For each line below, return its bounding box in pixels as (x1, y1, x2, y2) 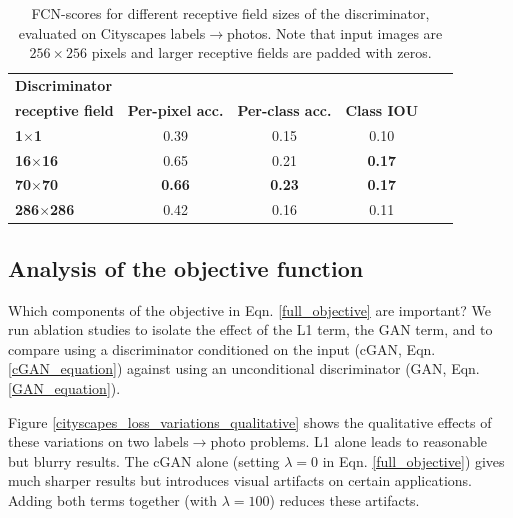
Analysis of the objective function (8, 252, 364, 283)
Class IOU (345, 99, 419, 120)
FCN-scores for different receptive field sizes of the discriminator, (31, 3, 430, 23)
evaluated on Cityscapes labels (18, 22, 206, 43)
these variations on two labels (8, 431, 189, 452)
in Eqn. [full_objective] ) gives (322, 450, 505, 471)
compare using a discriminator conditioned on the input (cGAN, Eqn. (8, 338, 436, 359)
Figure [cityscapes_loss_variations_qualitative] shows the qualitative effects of (8, 411, 492, 432)
